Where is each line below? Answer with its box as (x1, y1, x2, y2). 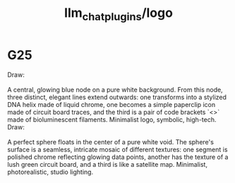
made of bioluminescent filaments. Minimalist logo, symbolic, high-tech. (7, 115, 217, 124)
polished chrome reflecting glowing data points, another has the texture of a (7, 153, 229, 161)
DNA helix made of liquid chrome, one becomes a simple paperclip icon (7, 100, 216, 108)
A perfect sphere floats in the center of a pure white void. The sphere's (7, 137, 214, 146)
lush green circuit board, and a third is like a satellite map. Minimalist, (7, 160, 208, 168)
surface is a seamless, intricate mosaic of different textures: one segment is (7, 145, 228, 153)
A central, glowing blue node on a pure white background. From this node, (7, 85, 224, 94)
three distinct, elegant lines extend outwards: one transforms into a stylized (7, 93, 227, 101)
